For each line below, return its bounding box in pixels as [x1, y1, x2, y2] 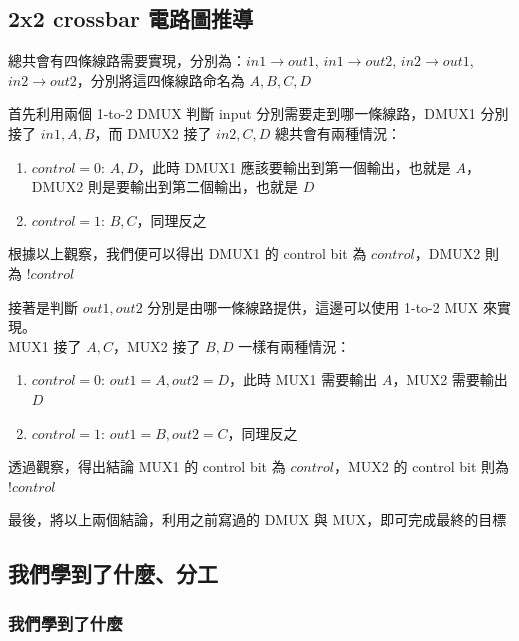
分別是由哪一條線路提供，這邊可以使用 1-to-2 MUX [147, 296, 479, 317]
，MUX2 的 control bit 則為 [334, 456, 510, 477]
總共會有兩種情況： [275, 122, 402, 143]
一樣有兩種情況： [238, 335, 351, 356]
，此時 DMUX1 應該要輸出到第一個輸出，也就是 [137, 156, 451, 177]
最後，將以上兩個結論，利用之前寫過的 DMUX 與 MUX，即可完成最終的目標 [8, 509, 507, 530]
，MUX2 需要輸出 [392, 369, 508, 390]
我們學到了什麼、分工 [8, 558, 218, 589]
